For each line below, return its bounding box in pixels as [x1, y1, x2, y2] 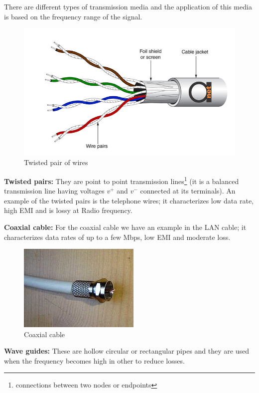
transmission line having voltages [4, 186, 105, 196]
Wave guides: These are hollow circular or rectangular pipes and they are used [4, 346, 249, 356]
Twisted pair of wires [24, 157, 88, 168]
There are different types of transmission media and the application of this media [4, 1, 252, 11]
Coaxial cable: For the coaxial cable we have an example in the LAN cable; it [4, 221, 247, 232]
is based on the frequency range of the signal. [4, 11, 142, 21]
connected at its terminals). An [140, 186, 236, 196]
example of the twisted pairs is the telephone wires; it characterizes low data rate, [4, 195, 254, 205]
